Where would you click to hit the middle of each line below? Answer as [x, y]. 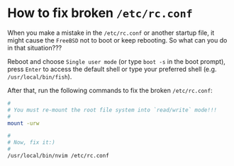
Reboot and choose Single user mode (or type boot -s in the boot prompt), [116, 61]
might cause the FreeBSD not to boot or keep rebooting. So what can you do [117, 40]
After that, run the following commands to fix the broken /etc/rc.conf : [110, 90]
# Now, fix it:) [31, 143]
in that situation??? [35, 48]
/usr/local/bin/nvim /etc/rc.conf [58, 156]
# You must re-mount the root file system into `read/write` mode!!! [112, 110]
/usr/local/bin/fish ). [40, 77]
